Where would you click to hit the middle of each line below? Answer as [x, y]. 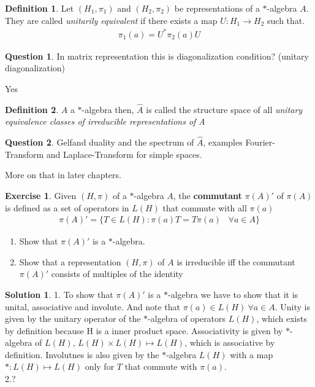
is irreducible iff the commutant [236, 261]
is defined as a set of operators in [67, 207]
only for [100, 366]
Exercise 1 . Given [41, 195]
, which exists [282, 319]
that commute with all [205, 207]
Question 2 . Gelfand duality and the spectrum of [100, 142]
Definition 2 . [32, 109]
